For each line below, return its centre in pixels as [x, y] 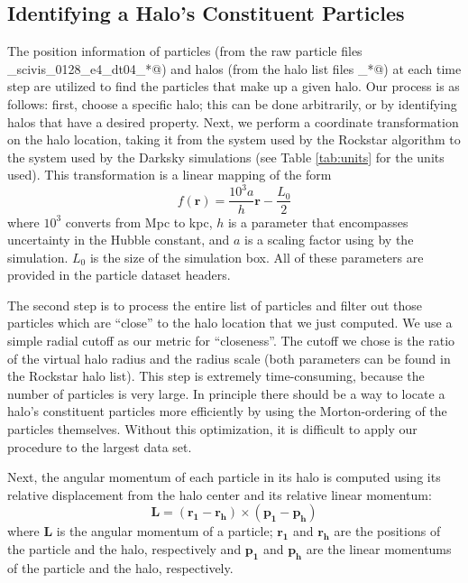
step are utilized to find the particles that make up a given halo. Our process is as [234, 86]
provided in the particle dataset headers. [119, 275]
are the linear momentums [379, 549]
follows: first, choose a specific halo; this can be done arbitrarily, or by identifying [232, 103]
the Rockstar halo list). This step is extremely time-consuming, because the [216, 376]
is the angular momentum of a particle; [165, 531]
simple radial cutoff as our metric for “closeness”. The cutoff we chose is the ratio [231, 341]
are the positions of [387, 531]
